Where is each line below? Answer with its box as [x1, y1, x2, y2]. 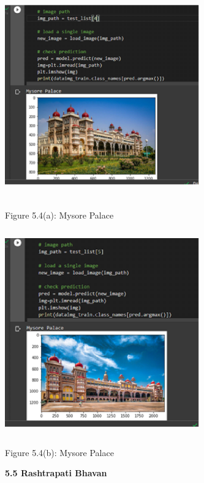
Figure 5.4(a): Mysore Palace [5, 208, 114, 221]
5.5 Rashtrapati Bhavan [5, 466, 107, 479]
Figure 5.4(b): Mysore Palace [5, 446, 114, 459]
